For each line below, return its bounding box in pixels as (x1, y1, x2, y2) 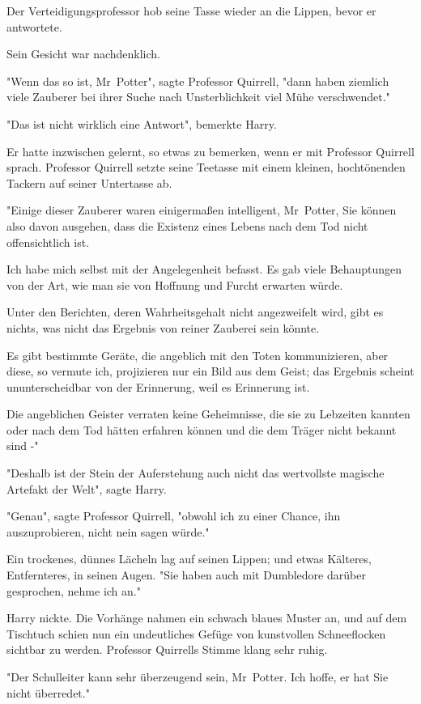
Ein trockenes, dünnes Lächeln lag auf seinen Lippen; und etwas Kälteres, (6, 550, 372, 567)
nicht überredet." (6, 684, 90, 701)
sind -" (6, 437, 39, 454)
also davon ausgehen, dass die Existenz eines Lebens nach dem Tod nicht (6, 217, 368, 234)
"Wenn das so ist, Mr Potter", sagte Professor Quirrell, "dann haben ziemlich (6, 72, 389, 89)
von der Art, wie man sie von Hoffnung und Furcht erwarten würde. (6, 276, 343, 293)
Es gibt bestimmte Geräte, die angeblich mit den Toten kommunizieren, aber (6, 346, 389, 363)
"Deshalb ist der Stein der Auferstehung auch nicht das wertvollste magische (6, 464, 385, 481)
